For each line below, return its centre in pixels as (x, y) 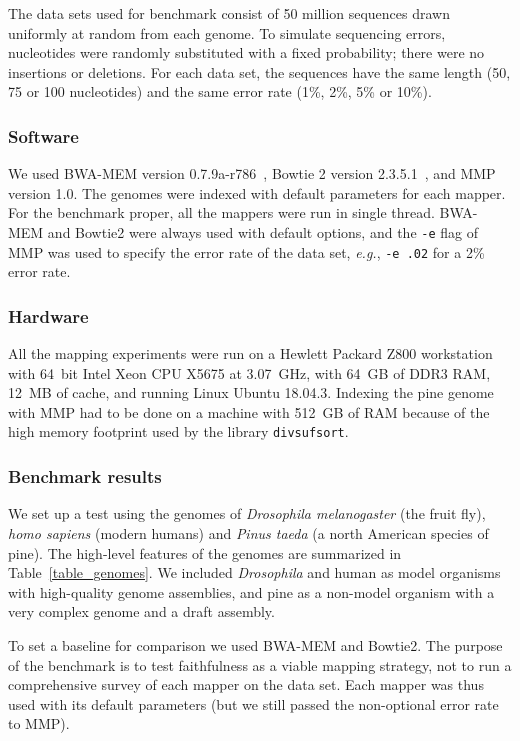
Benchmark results (85, 476)
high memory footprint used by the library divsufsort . (178, 431)
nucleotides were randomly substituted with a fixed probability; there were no (246, 52)
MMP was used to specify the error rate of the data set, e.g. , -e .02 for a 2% (246, 251)
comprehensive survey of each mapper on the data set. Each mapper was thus (246, 684)
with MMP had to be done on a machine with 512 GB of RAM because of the (249, 411)
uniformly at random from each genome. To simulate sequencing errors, (227, 32)
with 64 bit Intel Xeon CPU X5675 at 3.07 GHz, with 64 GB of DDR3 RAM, (249, 372)
